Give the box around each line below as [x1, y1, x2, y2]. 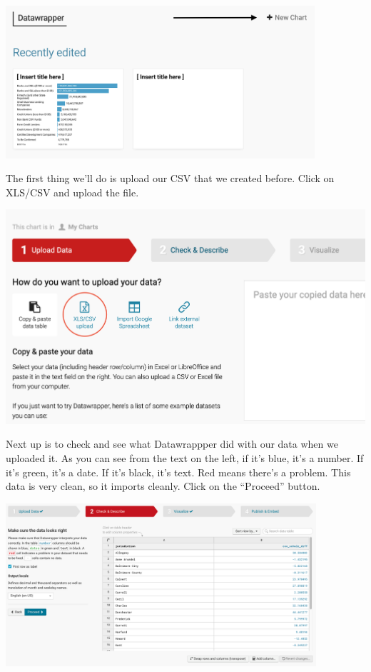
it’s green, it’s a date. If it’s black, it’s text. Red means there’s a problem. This [6, 464, 351, 479]
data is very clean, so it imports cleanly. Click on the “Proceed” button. [6, 478, 320, 493]
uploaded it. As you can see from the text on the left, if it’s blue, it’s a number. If [6, 451, 364, 465]
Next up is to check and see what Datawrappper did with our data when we [6, 436, 338, 451]
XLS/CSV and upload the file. [6, 184, 139, 199]
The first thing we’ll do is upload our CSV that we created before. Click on [6, 171, 335, 186]
